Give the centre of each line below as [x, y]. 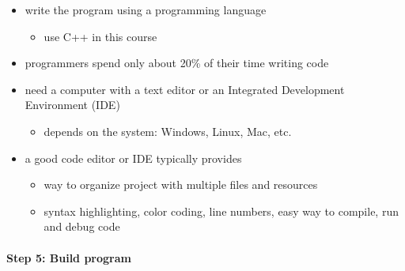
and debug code [82, 226]
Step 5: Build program [69, 257]
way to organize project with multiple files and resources [181, 184]
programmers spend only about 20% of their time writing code [177, 63]
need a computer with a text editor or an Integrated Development [185, 89]
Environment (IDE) [72, 105]
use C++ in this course [100, 36]
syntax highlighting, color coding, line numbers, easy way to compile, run [221, 211]
